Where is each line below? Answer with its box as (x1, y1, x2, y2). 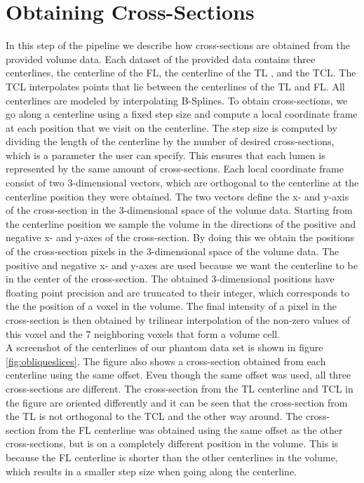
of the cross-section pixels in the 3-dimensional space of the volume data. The (6, 244, 339, 259)
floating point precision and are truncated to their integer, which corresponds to (6, 285, 350, 299)
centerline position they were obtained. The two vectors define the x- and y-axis (6, 189, 349, 203)
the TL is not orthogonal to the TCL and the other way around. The (6, 409, 303, 423)
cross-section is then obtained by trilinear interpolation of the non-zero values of (6, 313, 350, 327)
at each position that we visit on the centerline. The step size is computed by (6, 120, 337, 135)
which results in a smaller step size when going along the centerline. (6, 463, 297, 478)
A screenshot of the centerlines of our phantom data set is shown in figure (6, 340, 323, 355)
